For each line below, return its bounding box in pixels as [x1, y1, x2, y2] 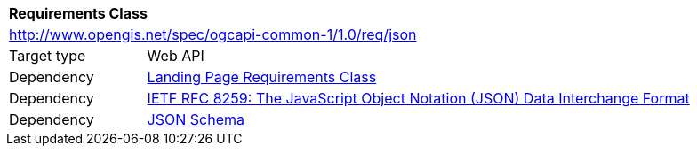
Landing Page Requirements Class [147, 68, 377, 86]
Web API [147, 47, 204, 65]
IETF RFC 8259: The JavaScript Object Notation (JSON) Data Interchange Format [147, 89, 690, 107]
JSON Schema [147, 111, 244, 128]
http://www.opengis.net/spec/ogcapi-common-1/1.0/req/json [9, 26, 417, 43]
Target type [9, 47, 86, 65]
